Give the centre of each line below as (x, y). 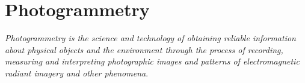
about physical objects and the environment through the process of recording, (144, 49)
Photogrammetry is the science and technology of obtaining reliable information (150, 38)
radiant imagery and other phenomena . (77, 73)
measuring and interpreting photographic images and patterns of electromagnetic (152, 61)
